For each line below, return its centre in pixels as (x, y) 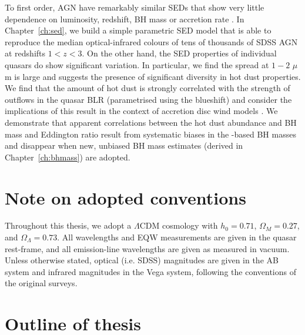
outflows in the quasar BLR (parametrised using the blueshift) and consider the (148, 99)
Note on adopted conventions (125, 197)
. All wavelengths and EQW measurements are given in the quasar (177, 237)
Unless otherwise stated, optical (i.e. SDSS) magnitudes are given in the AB (142, 260)
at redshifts (25, 53)
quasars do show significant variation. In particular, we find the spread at (137, 64)
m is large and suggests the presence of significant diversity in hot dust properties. (153, 76)
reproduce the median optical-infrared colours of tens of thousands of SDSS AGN (151, 41)
